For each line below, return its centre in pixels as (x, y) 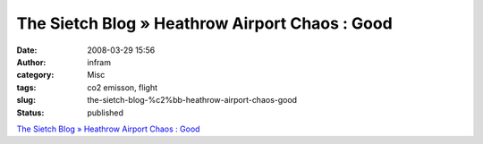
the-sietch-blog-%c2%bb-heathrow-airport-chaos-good (192, 100)
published (106, 113)
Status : (30, 113)
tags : (26, 87)
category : (35, 75)
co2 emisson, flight (123, 87)
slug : (26, 100)
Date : (27, 50)
